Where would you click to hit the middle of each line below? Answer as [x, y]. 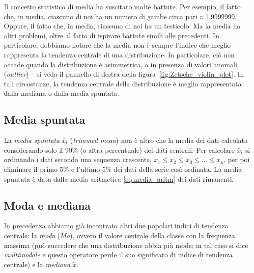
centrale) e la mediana [37, 264]
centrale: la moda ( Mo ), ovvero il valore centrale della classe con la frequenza [120, 235]
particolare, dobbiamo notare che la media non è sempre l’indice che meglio [117, 45]
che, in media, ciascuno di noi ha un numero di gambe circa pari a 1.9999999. [120, 16]
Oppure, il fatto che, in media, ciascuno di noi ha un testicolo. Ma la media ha [122, 26]
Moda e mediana [47, 205]
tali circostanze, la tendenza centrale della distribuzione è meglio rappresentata [123, 83]
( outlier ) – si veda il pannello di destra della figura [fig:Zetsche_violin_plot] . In [124, 74]
